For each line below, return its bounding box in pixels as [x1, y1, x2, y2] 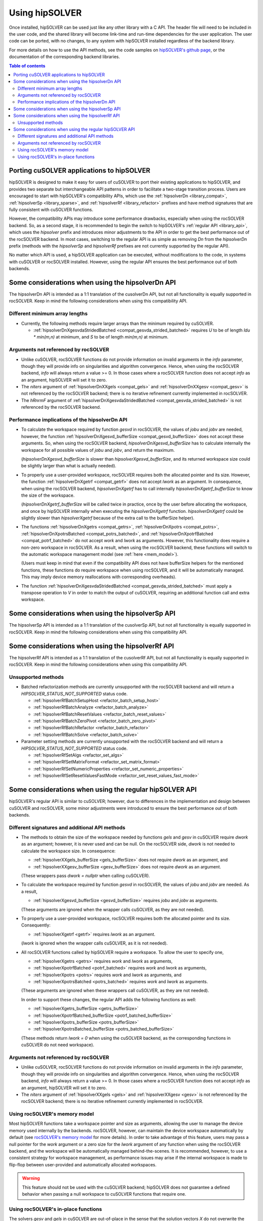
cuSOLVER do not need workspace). [21, 1042, 94, 1048]
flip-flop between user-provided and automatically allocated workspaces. [9, 1161, 157, 1167]
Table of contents [9, 63, 46, 68]
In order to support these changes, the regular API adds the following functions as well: [21, 996, 197, 1002]
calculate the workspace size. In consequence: [21, 848, 116, 854]
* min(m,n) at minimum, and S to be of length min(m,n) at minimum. [33, 334, 169, 340]
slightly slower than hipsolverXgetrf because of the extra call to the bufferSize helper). [21, 515, 195, 521]
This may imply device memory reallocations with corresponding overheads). [21, 574, 176, 580]
